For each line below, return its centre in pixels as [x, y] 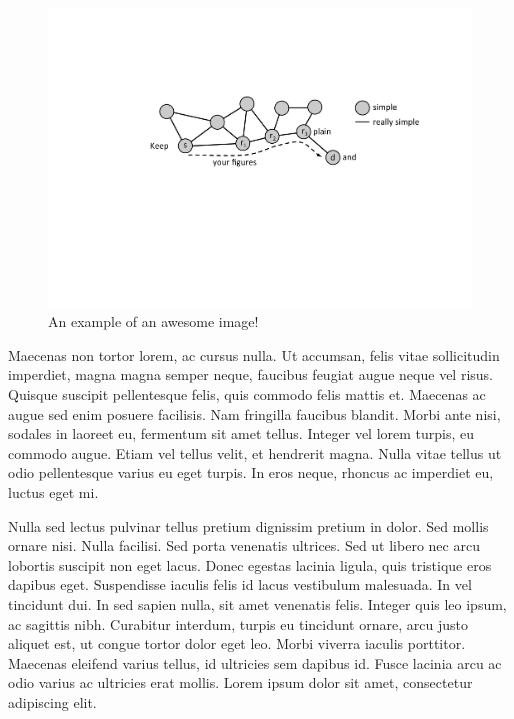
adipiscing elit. [52, 701]
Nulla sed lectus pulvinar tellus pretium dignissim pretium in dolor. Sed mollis [248, 525]
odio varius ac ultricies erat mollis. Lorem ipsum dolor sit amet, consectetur [240, 682]
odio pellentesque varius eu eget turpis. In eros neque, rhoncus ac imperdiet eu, [251, 472]
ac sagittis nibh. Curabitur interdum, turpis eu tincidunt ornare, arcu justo [238, 623]
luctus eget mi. [53, 492]
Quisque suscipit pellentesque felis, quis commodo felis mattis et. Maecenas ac [247, 394]
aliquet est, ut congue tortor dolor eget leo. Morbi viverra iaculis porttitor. [237, 643]
